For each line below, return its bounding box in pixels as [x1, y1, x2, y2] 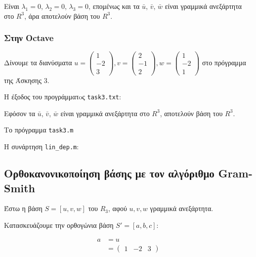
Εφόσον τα [4, 108, 36, 118]
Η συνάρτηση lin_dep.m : [4, 141, 79, 152]
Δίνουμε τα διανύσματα [4, 57, 72, 67]
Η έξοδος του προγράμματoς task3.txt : [4, 91, 121, 102]
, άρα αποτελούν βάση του [24, 10, 100, 21]
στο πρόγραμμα [202, 57, 246, 67]
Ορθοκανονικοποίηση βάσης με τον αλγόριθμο [4, 166, 214, 181]
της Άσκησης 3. [4, 75, 49, 85]
